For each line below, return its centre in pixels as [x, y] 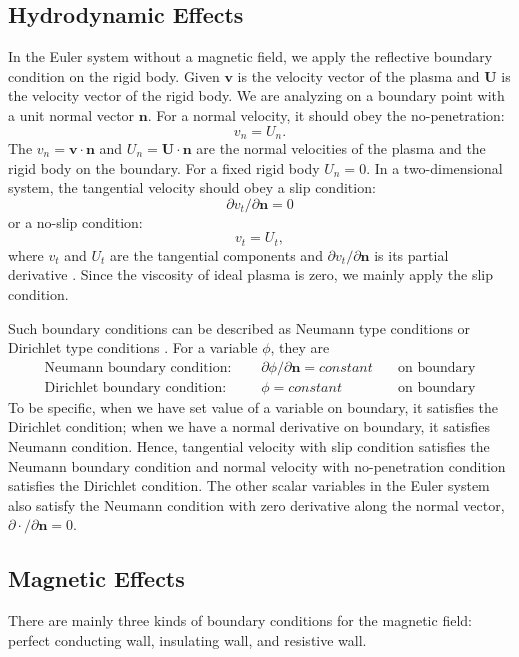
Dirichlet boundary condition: [135, 387]
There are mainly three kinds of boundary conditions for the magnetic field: [240, 620]
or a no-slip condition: [75, 221]
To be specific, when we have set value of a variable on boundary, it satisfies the [253, 406]
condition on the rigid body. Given [114, 75]
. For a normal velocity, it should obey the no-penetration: [326, 114]
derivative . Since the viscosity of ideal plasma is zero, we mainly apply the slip [250, 274]
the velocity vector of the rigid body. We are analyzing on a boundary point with [256, 95]
